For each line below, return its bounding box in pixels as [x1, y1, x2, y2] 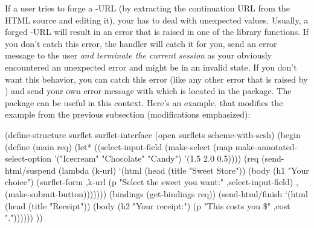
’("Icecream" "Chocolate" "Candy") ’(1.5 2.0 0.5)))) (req [54, 152, 259, 165]
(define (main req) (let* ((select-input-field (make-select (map [5, 140, 232, 153]
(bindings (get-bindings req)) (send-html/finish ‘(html [109, 187, 308, 200]
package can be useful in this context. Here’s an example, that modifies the [5, 96, 283, 109]
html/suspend [5, 163, 56, 176]
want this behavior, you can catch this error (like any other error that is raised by [5, 72, 308, 85]
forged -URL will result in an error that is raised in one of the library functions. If [5, 25, 309, 38]
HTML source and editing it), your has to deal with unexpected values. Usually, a [5, 13, 309, 26]
